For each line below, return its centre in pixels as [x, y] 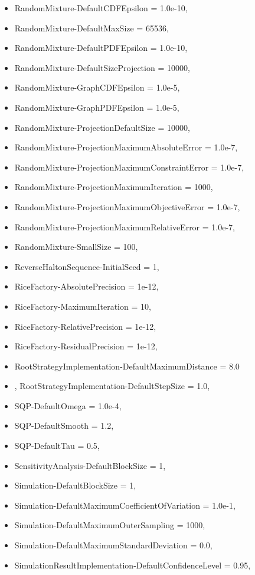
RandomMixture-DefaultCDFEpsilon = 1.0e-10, [101, 8]
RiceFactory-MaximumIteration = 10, [83, 306]
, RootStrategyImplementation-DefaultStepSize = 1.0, [112, 386]
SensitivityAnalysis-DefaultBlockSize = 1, [90, 465]
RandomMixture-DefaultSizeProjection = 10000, [102, 67]
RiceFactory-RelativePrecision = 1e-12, [85, 326]
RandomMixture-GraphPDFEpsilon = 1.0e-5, [97, 107]
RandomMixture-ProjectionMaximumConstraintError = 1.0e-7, [129, 167]
